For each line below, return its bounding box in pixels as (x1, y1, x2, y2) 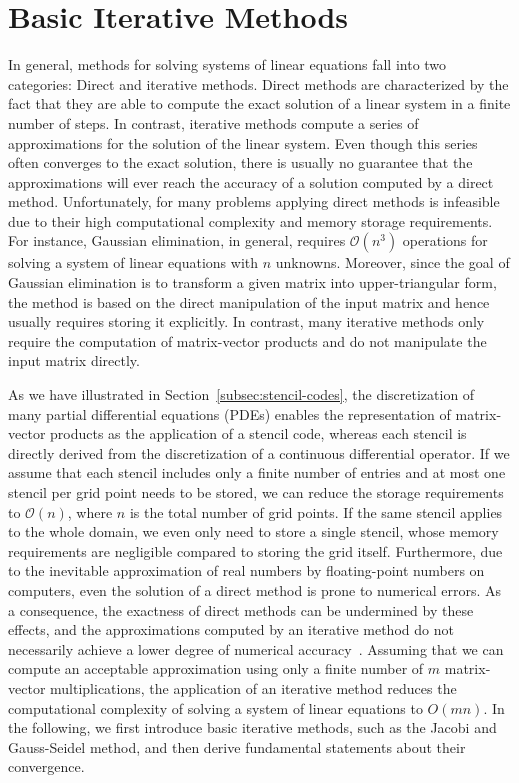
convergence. (8, 756, 85, 777)
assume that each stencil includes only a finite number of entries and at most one (8, 462, 506, 483)
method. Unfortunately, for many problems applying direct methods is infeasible (8, 191, 500, 212)
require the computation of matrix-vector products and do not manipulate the (8, 330, 487, 351)
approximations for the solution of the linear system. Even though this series (8, 132, 478, 153)
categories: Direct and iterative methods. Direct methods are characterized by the (8, 73, 509, 94)
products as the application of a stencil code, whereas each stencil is (50, 423, 467, 444)
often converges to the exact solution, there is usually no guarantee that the (8, 152, 473, 173)
